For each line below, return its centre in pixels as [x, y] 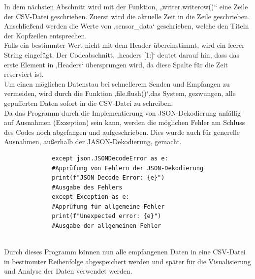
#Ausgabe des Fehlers [87, 187]
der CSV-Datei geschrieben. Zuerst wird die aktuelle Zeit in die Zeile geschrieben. [127, 16]
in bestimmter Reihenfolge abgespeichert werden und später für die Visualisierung [127, 261]
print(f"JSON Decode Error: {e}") [108, 178]
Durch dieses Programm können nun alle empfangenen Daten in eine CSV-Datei [125, 252]
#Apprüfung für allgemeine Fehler [108, 206]
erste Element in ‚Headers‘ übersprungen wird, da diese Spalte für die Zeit [116, 64]
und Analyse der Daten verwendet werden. [68, 271]
